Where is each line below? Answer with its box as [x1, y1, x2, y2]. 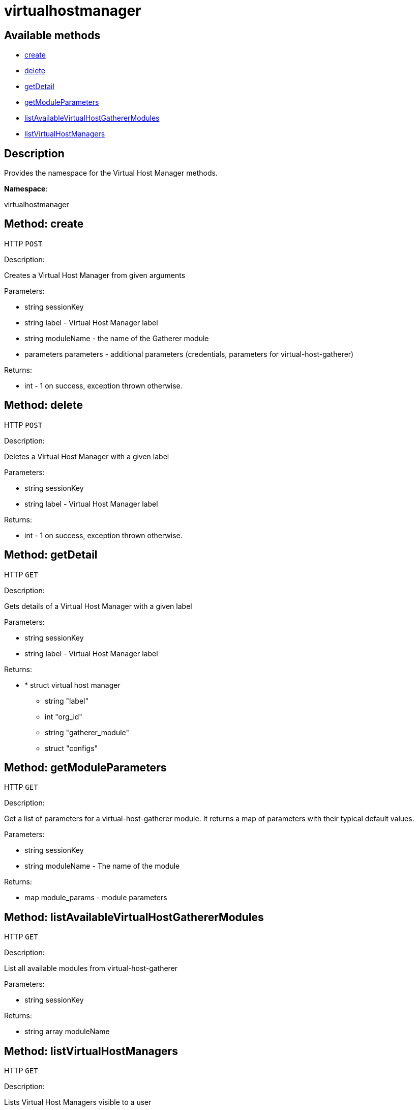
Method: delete [4, 399, 83, 412]
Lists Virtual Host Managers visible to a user [4, 1098, 152, 1107]
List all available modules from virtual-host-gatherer [4, 964, 178, 973]
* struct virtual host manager [24, 680, 121, 689]
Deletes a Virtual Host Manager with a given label [4, 452, 169, 461]
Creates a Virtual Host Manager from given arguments [4, 270, 186, 280]
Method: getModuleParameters [4, 761, 167, 774]
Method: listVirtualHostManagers [4, 1044, 178, 1058]
